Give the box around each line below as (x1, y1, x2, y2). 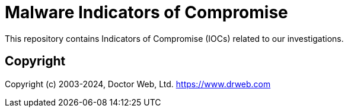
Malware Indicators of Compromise (5, 2, 288, 22)
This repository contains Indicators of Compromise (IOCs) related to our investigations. (5, 33, 344, 44)
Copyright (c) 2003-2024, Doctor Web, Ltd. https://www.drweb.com (5, 78, 271, 89)
